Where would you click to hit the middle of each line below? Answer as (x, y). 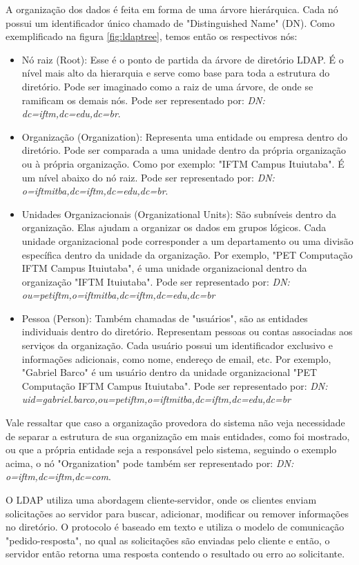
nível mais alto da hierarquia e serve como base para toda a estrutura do (176, 73)
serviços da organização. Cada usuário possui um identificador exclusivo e (177, 345)
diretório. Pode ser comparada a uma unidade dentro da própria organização (184, 150)
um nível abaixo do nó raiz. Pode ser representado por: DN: (148, 177)
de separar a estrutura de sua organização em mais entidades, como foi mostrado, (178, 436)
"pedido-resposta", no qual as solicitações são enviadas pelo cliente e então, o (168, 540)
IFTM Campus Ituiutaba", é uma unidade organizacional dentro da (164, 268)
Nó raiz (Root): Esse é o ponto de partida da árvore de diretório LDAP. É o (183, 59)
